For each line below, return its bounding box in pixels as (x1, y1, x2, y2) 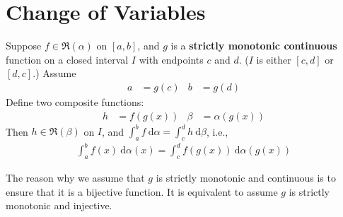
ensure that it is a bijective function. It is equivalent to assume (6, 184, 278, 199)
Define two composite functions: (6, 94, 144, 109)
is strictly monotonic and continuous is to (156, 170, 336, 185)
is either (256, 52, 291, 66)
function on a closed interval (6, 52, 129, 66)
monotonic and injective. (6, 198, 112, 213)
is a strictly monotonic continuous (170, 38, 337, 53)
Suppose (6, 38, 42, 53)
